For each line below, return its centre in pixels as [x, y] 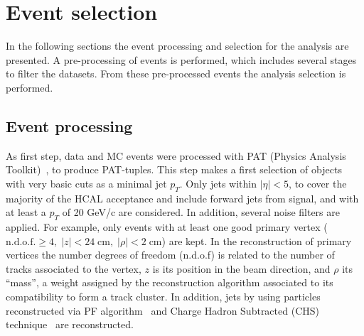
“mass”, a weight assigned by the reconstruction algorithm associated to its [170, 282]
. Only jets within [218, 183]
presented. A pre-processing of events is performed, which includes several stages [181, 59]
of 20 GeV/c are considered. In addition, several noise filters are [201, 212]
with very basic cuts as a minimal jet [86, 183]
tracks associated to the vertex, [74, 268]
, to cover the [318, 183]
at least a [26, 212]
